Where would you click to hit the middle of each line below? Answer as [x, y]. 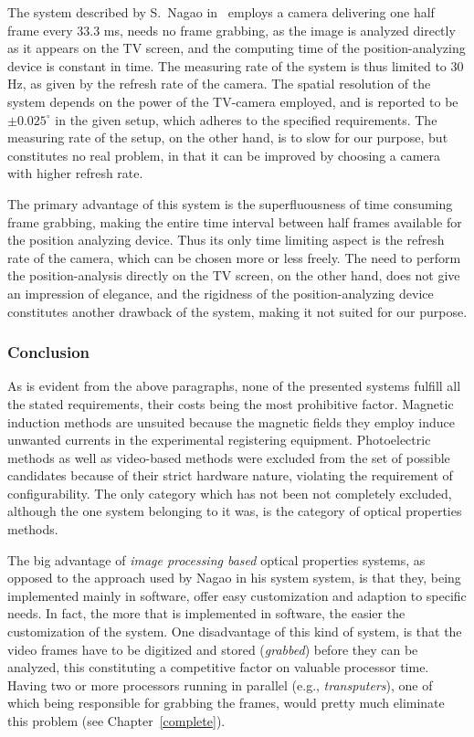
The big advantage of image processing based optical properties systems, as [216, 559]
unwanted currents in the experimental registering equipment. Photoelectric [219, 440]
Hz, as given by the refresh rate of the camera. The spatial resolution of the [219, 84]
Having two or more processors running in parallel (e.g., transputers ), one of [220, 684]
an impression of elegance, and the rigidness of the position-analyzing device [221, 293]
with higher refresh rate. [75, 173]
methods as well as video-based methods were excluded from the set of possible [229, 457]
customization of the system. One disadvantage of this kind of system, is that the [235, 632]
